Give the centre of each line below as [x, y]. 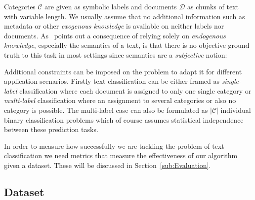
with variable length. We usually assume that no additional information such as [125, 16]
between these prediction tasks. [51, 129]
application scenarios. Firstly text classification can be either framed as [112, 81]
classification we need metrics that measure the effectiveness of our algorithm [121, 155]
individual [236, 110]
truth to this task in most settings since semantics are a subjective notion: [116, 54]
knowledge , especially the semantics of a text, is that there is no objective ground [127, 45]
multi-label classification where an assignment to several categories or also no [120, 100]
